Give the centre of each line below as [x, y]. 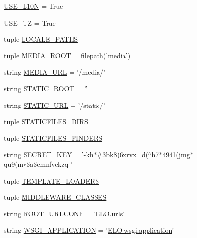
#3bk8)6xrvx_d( [123, 154]
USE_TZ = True [30, 22]
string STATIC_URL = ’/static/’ [55, 105]
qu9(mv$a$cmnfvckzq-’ [38, 164]
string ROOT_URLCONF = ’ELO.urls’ [64, 213]
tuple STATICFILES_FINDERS [53, 138]
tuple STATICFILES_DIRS [46, 121]
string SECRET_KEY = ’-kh [49, 154]
